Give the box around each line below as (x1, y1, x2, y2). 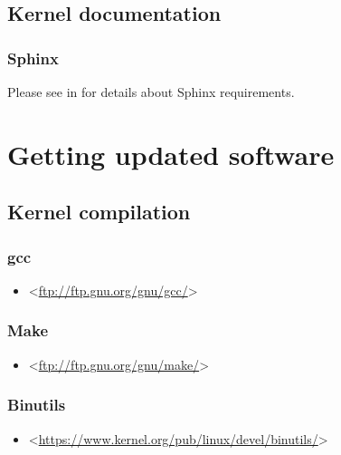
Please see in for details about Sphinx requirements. (7, 82, 295, 101)
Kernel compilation (7, 198, 191, 226)
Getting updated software (7, 135, 335, 172)
